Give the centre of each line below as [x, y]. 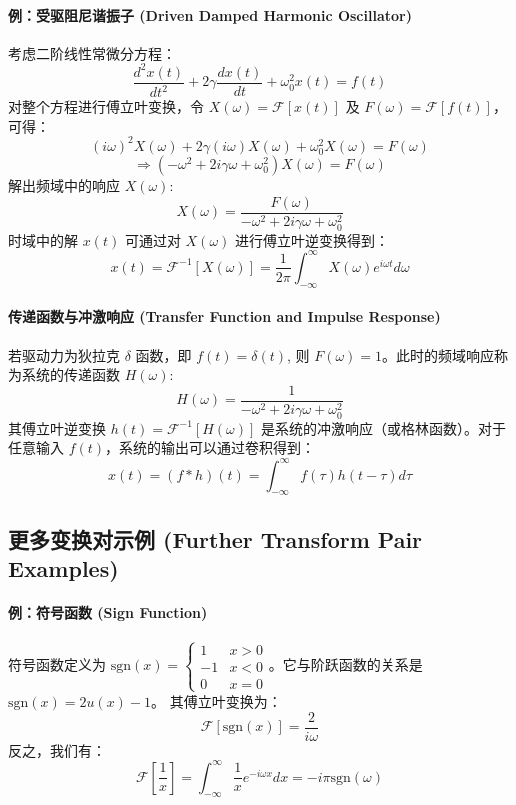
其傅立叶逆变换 [57, 427]
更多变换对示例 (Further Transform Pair [215, 538]
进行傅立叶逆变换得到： [311, 239]
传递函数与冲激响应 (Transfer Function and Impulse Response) [224, 316]
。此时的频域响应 [438, 354]
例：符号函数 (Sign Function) [108, 612]
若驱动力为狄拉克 [64, 354]
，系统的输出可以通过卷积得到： [210, 447]
